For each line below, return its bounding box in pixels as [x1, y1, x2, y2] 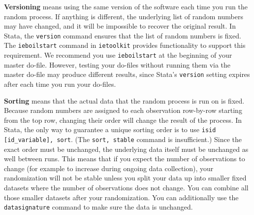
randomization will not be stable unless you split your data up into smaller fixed [4, 173, 247, 183]
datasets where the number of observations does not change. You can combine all [4, 182, 249, 193]
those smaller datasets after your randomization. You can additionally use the [4, 192, 239, 202]
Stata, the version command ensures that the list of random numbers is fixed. [4, 30, 241, 40]
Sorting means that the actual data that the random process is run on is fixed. [4, 95, 245, 106]
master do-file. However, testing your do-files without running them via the [4, 59, 231, 70]
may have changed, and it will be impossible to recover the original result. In [4, 21, 236, 31]
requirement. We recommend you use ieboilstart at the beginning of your [4, 50, 232, 60]
